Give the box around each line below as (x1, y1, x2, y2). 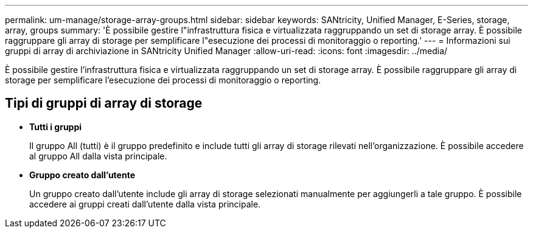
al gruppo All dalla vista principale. (29, 150, 167, 161)
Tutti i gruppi (29, 121, 82, 132)
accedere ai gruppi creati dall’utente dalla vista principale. (29, 198, 261, 209)
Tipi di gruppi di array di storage (5, 96, 203, 111)
